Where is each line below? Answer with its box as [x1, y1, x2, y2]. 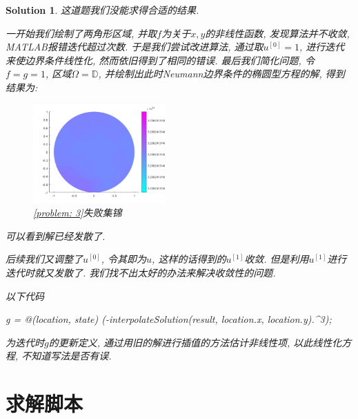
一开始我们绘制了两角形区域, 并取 [6, 26, 157, 40]
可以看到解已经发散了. [6, 228, 106, 243]
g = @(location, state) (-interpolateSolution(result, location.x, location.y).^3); [6, 312, 332, 326]
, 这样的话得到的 [152, 252, 226, 266]
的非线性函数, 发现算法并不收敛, [205, 26, 350, 40]
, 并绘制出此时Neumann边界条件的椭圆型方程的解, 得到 [98, 66, 345, 81]
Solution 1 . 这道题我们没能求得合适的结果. [6, 3, 199, 17]
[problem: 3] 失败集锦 [33, 205, 122, 220]
